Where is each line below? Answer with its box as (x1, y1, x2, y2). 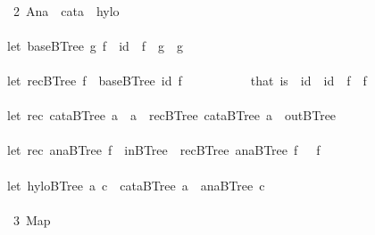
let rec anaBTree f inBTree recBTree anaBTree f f (6, 141, 321, 159)
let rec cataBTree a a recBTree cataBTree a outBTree (6, 106, 337, 125)
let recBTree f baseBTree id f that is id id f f (6, 70, 367, 89)
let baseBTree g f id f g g (6, 36, 184, 54)
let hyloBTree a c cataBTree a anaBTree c (6, 175, 265, 194)
